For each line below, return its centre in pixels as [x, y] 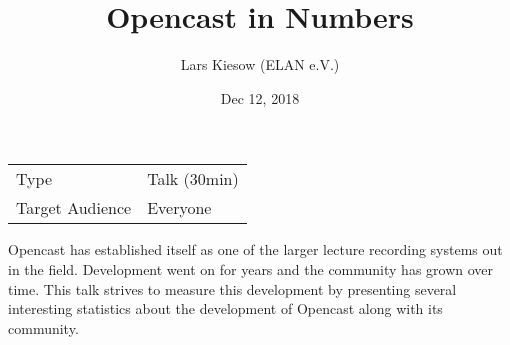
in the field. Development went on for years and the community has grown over [251, 268]
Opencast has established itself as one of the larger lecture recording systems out [255, 249]
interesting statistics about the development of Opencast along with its [225, 308]
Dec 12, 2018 [260, 97]
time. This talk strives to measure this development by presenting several [232, 288]
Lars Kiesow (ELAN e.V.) [260, 64]
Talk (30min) [193, 179]
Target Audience [74, 208]
